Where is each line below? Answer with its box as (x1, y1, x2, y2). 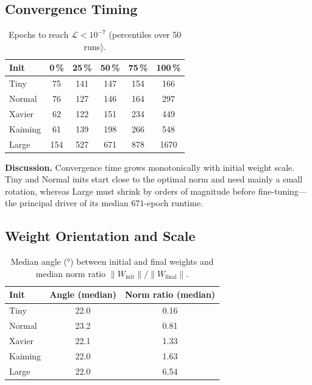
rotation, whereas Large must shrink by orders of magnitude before (5, 184, 256, 197)
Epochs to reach (9, 28, 69, 41)
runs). (83, 40, 106, 52)
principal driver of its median (19, 196, 129, 209)
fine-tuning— (258, 184, 307, 197)
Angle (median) (49, 288, 116, 301)
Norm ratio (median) (124, 288, 216, 301)
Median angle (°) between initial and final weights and (10, 255, 214, 268)
